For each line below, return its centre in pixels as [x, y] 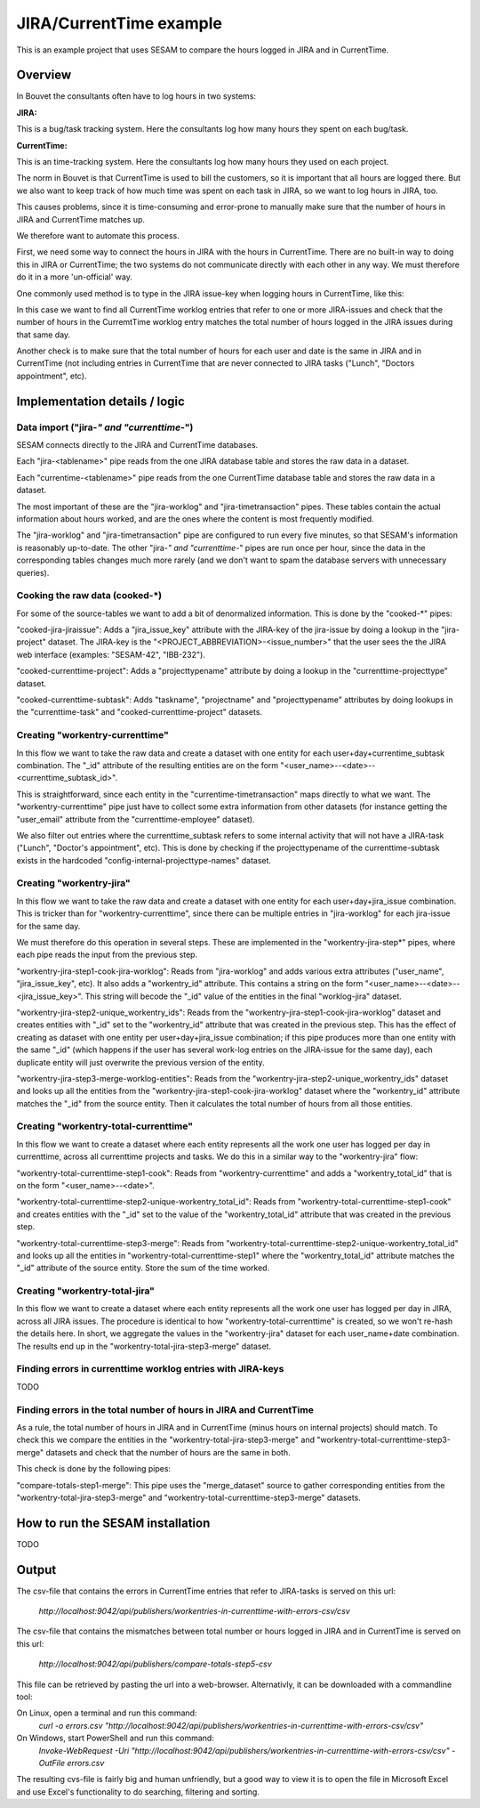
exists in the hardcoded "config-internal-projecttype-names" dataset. [144, 860]
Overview [44, 75]
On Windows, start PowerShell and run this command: [116, 1738]
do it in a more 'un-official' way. [74, 277]
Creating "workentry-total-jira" [86, 1291]
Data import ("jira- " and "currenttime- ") [105, 427]
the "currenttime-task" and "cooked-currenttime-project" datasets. [139, 712]
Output [36, 1570]
